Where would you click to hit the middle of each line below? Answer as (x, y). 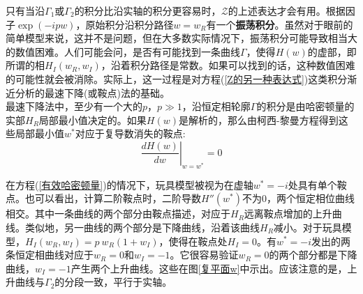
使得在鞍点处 (198, 241)
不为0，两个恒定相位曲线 (298, 198)
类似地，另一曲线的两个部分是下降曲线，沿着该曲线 (142, 227)
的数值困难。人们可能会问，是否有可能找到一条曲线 (123, 51)
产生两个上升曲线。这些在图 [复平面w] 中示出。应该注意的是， (209, 268)
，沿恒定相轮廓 (216, 106)
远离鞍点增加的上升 (288, 214)
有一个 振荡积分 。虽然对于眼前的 (280, 24)
